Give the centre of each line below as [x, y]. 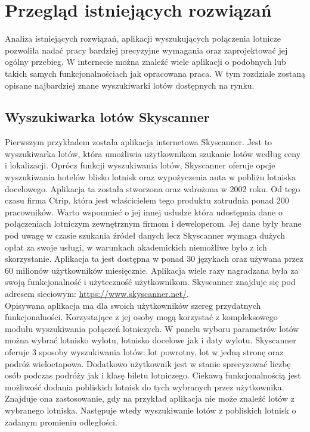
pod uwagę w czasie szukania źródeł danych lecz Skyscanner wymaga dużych [145, 235]
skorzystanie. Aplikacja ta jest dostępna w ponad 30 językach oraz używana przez [154, 259]
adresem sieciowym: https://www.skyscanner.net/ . [97, 294]
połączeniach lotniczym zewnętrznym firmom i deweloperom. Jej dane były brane [153, 223]
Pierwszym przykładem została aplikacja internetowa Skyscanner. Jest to [139, 142]
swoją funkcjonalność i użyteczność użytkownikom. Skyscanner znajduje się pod [150, 282]
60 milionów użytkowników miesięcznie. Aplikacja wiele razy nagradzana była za [152, 270]
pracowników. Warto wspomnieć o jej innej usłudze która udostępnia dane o [144, 212]
